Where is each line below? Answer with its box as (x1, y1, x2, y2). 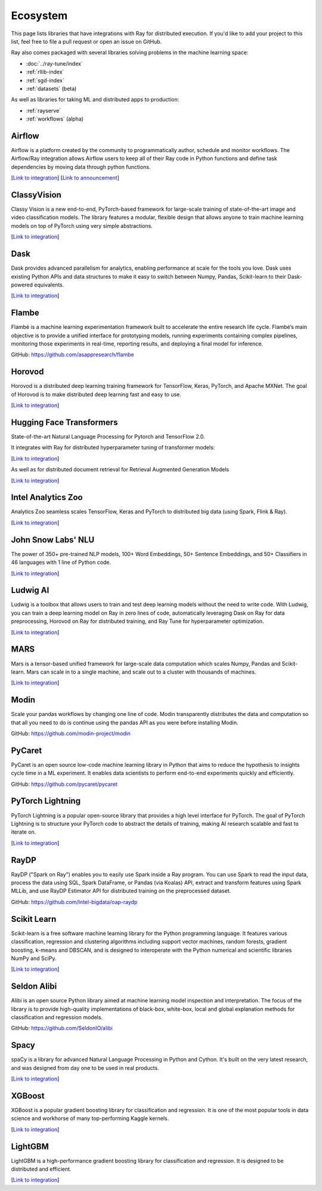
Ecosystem (11, 9, 68, 22)
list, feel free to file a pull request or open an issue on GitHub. (11, 38, 162, 45)
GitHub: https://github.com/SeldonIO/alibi (11, 1025, 113, 1032)
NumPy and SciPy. (11, 955, 57, 962)
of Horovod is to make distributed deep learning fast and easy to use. (11, 391, 182, 398)
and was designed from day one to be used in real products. (11, 1064, 159, 1071)
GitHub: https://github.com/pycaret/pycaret (11, 780, 117, 788)
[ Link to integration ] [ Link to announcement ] (11, 174, 119, 181)
